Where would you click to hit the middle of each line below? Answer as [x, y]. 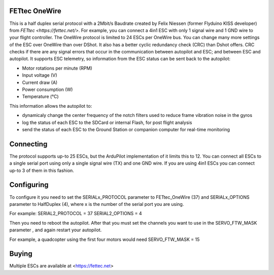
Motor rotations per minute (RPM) [57, 68]
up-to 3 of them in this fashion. [42, 170]
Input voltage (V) [40, 75]
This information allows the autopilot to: [51, 106]
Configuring [29, 185]
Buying [21, 254]
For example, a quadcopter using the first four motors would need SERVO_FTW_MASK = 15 [105, 239]
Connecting [28, 144]
